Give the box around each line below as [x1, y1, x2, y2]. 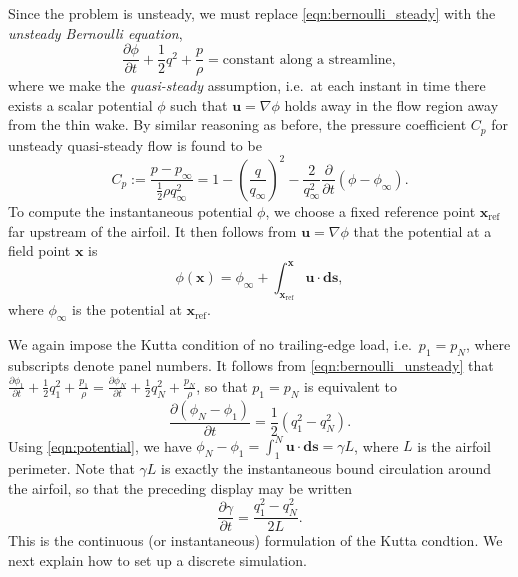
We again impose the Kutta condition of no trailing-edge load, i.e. [8, 334, 412, 355]
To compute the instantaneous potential [8, 200, 253, 221]
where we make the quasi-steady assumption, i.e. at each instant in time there [8, 75, 486, 96]
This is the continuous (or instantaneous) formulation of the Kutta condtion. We [8, 530, 503, 551]
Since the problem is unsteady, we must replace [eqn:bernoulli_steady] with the [8, 3, 496, 23]
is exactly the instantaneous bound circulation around [160, 458, 492, 479]
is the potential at [72, 299, 182, 320]
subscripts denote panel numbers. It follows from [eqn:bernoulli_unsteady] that [8, 355, 494, 376]
